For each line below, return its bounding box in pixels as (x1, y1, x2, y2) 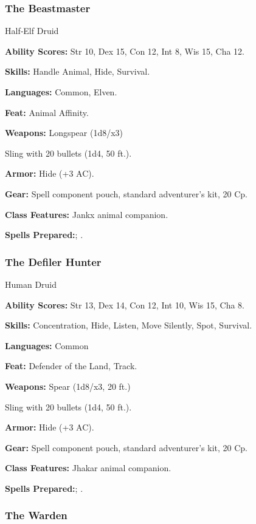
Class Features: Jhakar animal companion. (5, 461, 171, 474)
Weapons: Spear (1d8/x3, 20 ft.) (5, 379, 131, 392)
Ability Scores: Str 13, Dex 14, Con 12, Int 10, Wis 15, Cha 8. (5, 298, 244, 311)
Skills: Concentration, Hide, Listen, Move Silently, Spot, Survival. (5, 319, 252, 332)
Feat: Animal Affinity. (5, 106, 89, 118)
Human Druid (5, 277, 57, 290)
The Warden (5, 508, 67, 523)
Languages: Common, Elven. (5, 86, 117, 98)
